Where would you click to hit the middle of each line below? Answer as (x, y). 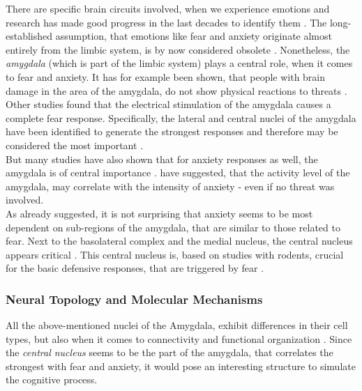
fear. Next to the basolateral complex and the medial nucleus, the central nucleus (179, 241)
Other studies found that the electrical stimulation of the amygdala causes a (168, 104)
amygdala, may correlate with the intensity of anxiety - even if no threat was (170, 186)
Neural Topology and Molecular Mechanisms (134, 299)
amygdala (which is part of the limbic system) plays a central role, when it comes (179, 63)
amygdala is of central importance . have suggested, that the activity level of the (178, 172)
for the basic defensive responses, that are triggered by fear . (135, 268)
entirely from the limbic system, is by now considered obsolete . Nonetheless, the (178, 49)
